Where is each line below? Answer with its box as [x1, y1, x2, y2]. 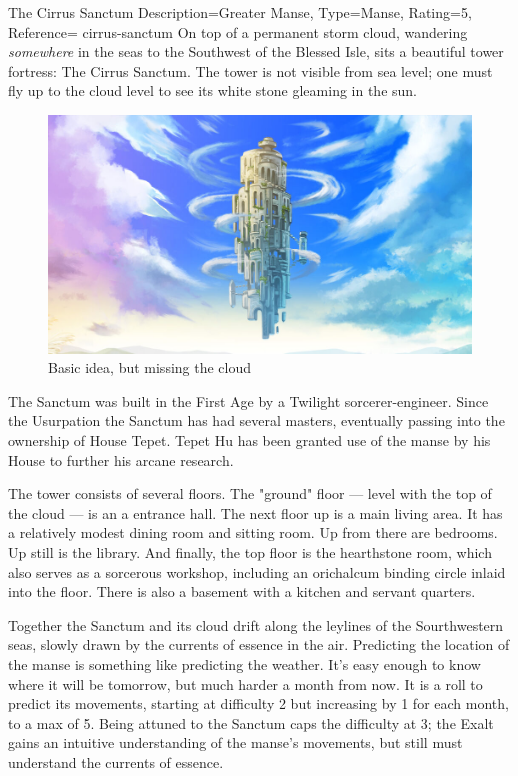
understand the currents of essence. [8, 751, 224, 772]
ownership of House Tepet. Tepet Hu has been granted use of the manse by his [8, 430, 491, 451]
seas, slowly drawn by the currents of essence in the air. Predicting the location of [8, 634, 510, 655]
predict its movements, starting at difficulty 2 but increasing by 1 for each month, [8, 693, 509, 714]
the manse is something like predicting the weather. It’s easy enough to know [8, 653, 481, 674]
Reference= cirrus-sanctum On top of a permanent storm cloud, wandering [8, 21, 468, 42]
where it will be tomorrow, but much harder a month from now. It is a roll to [8, 673, 483, 694]
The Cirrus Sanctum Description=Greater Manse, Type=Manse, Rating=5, [8, 2, 472, 22]
